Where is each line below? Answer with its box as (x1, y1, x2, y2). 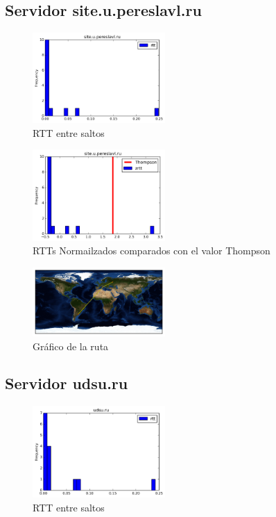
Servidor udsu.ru (5, 372, 128, 394)
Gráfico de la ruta (33, 338, 109, 353)
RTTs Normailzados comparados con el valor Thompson (33, 243, 270, 258)
